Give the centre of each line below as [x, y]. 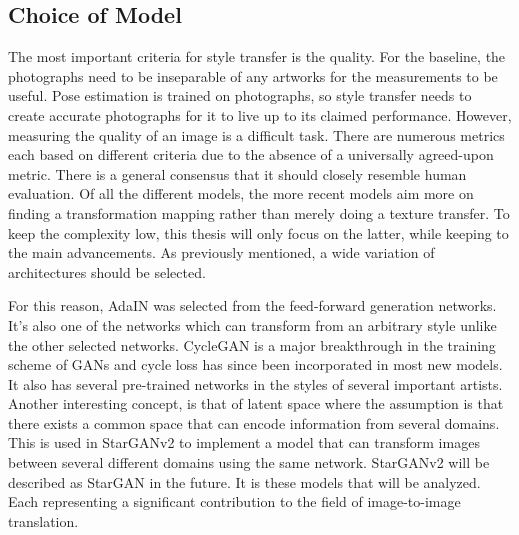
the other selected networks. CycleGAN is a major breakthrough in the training [252, 344]
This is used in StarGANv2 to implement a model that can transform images [244, 442]
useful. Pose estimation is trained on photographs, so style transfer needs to [240, 95]
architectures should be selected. [107, 271]
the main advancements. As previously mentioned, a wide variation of [221, 252]
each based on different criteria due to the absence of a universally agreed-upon [251, 154]
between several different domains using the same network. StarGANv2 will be [249, 462]
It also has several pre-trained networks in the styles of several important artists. [255, 383]
